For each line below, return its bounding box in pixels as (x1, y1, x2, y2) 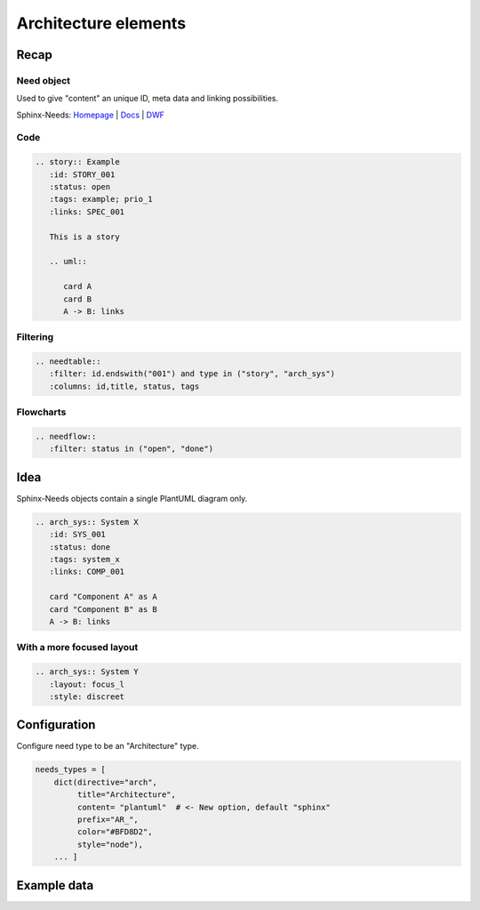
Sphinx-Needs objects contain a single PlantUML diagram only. (16, 493, 248, 503)
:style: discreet (49, 691, 124, 702)
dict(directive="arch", (53, 777, 157, 787)
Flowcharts (16, 406, 67, 418)
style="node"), (76, 839, 144, 850)
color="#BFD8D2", (76, 827, 153, 837)
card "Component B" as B (49, 604, 157, 614)
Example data (16, 877, 94, 893)
